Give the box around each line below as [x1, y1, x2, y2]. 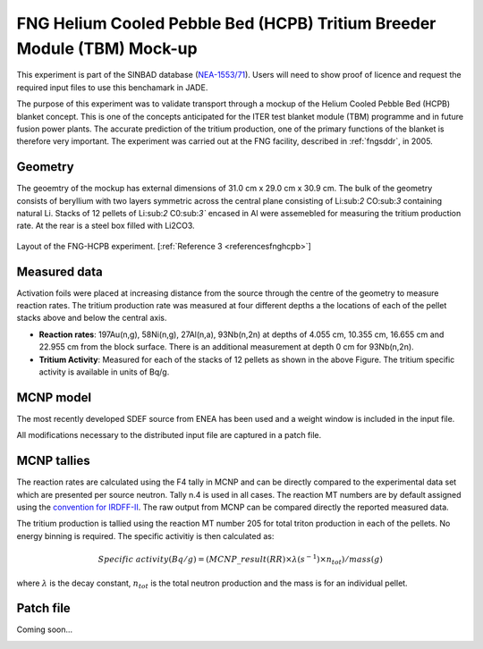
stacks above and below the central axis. [16, 313, 167, 324]
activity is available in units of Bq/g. [38, 367, 170, 377]
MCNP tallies [16, 453, 91, 468]
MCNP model [16, 390, 92, 405]
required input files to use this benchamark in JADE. [16, 81, 208, 93]
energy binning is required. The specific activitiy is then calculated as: [16, 530, 275, 541]
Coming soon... [16, 624, 73, 635]
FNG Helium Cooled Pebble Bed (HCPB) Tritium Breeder [16, 13, 436, 33]
